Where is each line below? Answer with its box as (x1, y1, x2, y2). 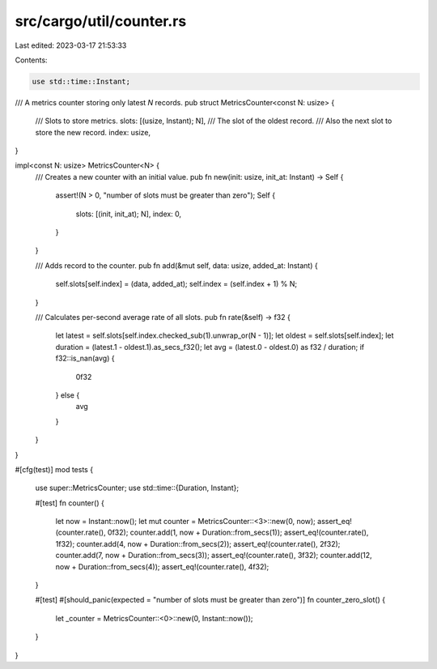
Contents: (15, 55, 48, 65)
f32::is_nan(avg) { (55, 353, 115, 364)
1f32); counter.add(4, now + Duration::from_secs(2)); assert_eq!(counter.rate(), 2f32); (55, 539, 341, 548)
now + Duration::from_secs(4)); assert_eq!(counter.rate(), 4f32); (55, 561, 269, 571)
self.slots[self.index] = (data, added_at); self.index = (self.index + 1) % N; (55, 279, 298, 289)
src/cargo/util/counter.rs (15, 12, 187, 30)
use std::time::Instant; (32, 77, 131, 86)
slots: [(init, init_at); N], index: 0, (75, 209, 182, 219)
